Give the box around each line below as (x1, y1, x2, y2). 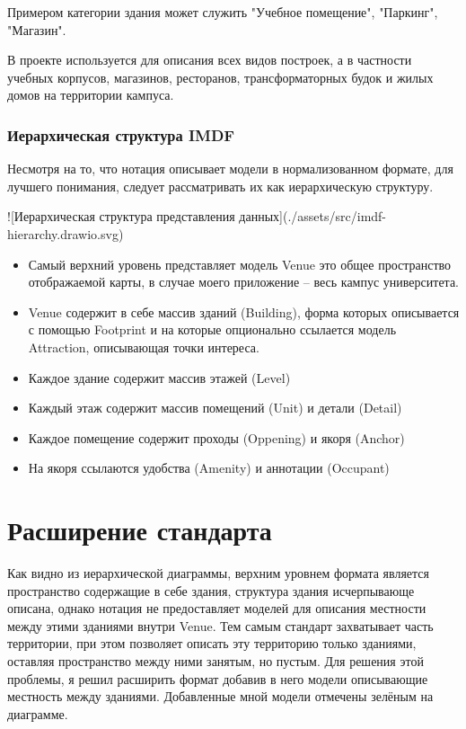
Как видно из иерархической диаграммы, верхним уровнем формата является (7, 564, 430, 582)
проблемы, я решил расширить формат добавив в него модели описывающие (7, 669, 428, 688)
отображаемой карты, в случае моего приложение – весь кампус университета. (28, 272, 459, 291)
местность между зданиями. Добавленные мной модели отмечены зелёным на (7, 687, 434, 706)
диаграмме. (7, 704, 68, 723)
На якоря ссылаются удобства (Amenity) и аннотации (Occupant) (28, 458, 390, 477)
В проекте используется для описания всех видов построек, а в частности (7, 50, 412, 69)
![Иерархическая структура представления (7, 207, 235, 226)
